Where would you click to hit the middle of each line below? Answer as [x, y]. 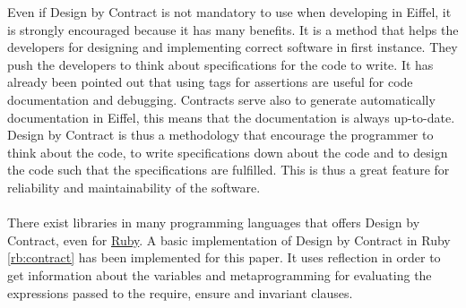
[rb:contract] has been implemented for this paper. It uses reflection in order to [224, 257]
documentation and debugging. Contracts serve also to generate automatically [221, 99]
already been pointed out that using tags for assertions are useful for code [210, 82]
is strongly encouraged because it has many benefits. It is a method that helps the [233, 29]
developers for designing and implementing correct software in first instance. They [233, 47]
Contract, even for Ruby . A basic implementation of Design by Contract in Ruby [229, 240]
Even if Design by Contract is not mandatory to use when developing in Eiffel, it [229, 12]
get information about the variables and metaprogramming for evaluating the [220, 274]
